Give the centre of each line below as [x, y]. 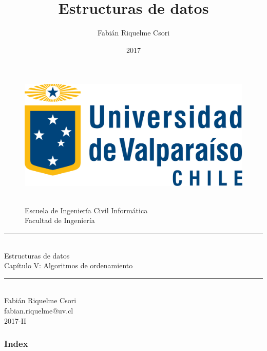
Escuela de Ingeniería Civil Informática [86, 210]
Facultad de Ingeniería [60, 220]
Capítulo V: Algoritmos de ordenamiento [69, 265]
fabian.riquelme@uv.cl [39, 310]
